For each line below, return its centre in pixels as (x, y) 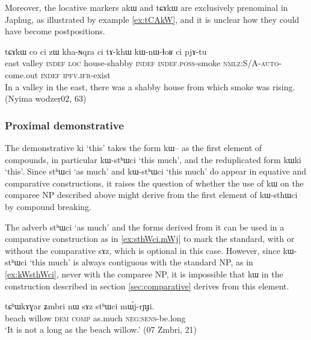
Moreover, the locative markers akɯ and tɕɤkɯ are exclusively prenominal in (146, 7)
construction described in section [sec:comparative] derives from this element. (147, 286)
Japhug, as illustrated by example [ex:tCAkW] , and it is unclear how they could (152, 19)
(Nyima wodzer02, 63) (46, 98)
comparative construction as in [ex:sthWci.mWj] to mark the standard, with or (150, 239)
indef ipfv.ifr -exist (75, 74)
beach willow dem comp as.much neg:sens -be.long (95, 317)
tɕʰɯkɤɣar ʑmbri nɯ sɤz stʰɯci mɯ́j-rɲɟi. (80, 306)
